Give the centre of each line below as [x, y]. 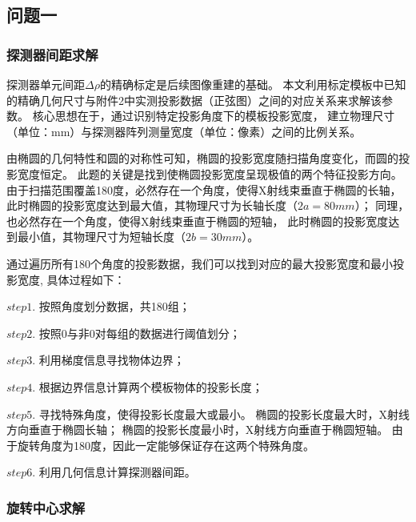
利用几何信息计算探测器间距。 [117, 472]
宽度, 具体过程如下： [71, 279]
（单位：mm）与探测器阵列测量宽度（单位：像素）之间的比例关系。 [184, 131]
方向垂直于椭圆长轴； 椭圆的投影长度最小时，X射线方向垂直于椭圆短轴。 [198, 430]
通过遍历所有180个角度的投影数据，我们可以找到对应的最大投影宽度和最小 [200, 263]
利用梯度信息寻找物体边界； [112, 360]
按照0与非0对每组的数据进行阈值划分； [140, 333]
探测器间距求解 [52, 54]
